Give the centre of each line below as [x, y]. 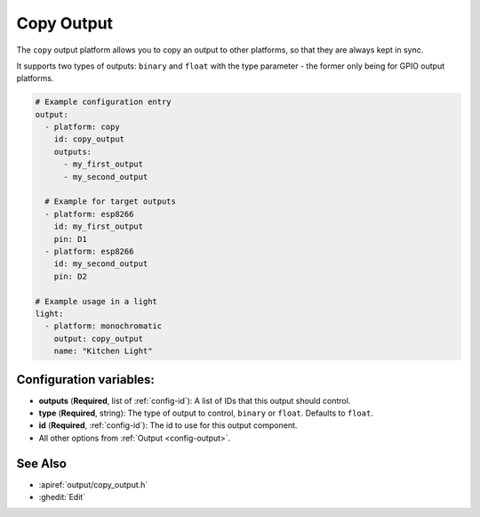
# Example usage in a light [96, 301]
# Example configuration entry [104, 102]
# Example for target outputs [111, 202]
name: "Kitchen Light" [103, 351]
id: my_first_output [99, 226]
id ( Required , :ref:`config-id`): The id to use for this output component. [168, 425]
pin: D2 [71, 276]
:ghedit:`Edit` [62, 497]
